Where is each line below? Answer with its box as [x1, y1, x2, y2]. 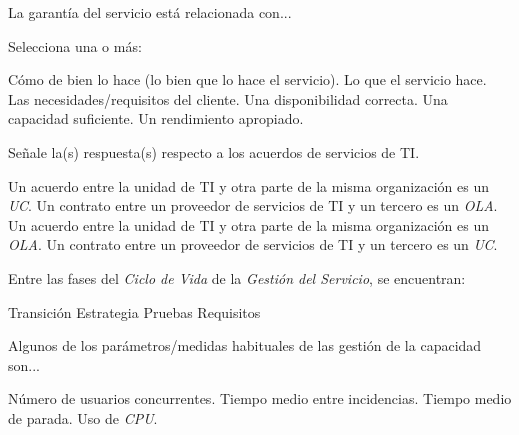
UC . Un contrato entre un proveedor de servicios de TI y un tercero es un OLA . [8, 195, 498, 216]
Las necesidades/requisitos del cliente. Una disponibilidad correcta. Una [8, 88, 448, 109]
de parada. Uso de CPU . [8, 407, 158, 428]
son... [8, 354, 40, 375]
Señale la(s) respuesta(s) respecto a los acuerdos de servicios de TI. [8, 141, 420, 162]
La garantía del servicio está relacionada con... [8, 2, 292, 22]
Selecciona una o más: [8, 35, 142, 56]
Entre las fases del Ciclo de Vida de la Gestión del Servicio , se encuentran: [8, 267, 466, 288]
